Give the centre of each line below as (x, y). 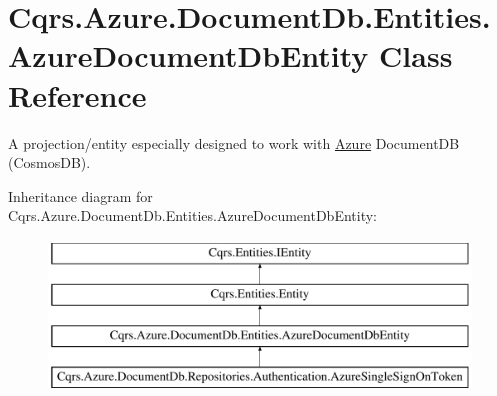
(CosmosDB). (49, 162)
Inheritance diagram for (80, 195)
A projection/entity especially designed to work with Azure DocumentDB (234, 142)
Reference (77, 94)
